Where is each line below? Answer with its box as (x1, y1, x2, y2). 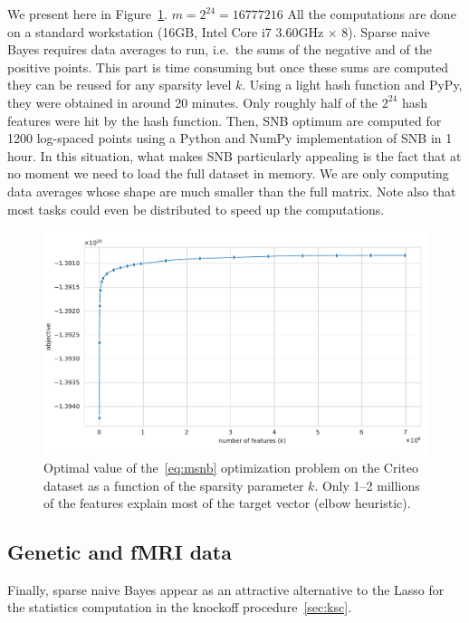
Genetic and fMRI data (7, 538, 232, 566)
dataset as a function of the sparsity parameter (43, 475, 304, 494)
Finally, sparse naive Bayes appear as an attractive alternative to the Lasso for (7, 580, 445, 599)
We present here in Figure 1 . (7, 5, 167, 23)
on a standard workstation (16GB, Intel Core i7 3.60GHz (7, 22, 324, 41)
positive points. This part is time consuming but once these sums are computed (7, 57, 449, 76)
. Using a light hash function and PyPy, (242, 75, 463, 94)
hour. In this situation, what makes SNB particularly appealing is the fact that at (7, 146, 462, 165)
